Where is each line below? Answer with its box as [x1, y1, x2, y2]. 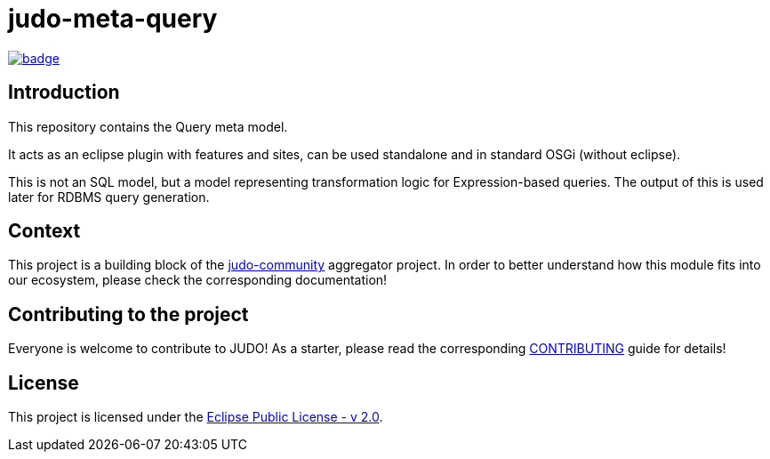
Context [8, 220, 81, 243]
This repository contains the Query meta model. [8, 118, 288, 134]
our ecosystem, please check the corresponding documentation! [8, 272, 388, 288]
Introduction [8, 81, 120, 104]
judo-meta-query [8, 4, 218, 34]
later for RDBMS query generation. [8, 189, 210, 205]
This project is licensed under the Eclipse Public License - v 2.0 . [8, 409, 383, 425]
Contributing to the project [8, 302, 249, 326]
